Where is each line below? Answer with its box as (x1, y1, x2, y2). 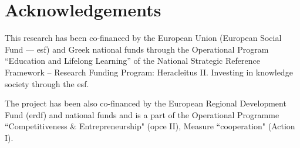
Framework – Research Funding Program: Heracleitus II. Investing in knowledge (5, 66, 293, 78)
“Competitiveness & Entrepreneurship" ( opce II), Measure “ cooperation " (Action (5, 120, 295, 132)
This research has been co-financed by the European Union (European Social (5, 32, 282, 44)
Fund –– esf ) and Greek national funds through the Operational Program (5, 43, 269, 55)
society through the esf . (5, 77, 89, 90)
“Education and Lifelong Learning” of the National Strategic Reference (5, 54, 260, 67)
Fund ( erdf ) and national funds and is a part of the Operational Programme (5, 108, 279, 121)
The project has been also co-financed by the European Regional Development (5, 97, 286, 109)
